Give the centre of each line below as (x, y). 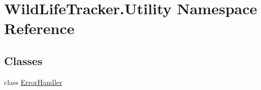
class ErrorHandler (33, 82)
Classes (23, 60)
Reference (39, 28)
